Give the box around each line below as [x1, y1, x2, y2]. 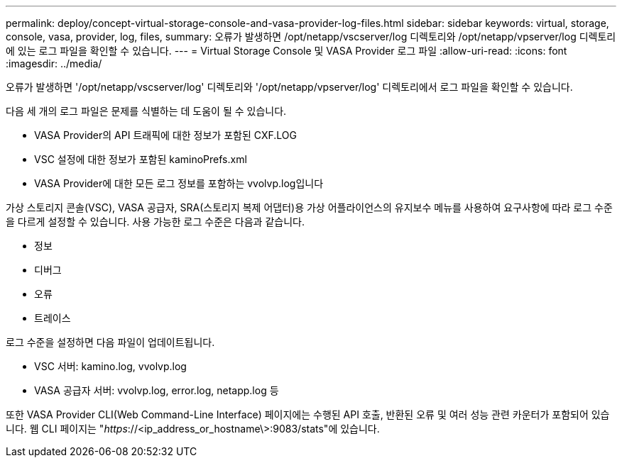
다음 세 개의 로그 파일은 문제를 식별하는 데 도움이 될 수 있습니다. [6, 105, 287, 117]
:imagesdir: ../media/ [6, 57, 102, 69]
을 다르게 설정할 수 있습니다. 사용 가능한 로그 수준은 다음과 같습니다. [6, 216, 305, 228]
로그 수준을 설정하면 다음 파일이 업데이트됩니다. [6, 336, 215, 348]
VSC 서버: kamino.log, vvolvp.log [34, 360, 187, 372]
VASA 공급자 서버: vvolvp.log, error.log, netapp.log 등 [34, 384, 279, 396]
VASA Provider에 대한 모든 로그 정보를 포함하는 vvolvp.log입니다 [34, 177, 324, 189]
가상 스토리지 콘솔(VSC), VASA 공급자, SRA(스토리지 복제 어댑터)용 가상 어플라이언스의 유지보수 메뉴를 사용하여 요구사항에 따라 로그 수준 [6, 201, 613, 213]
